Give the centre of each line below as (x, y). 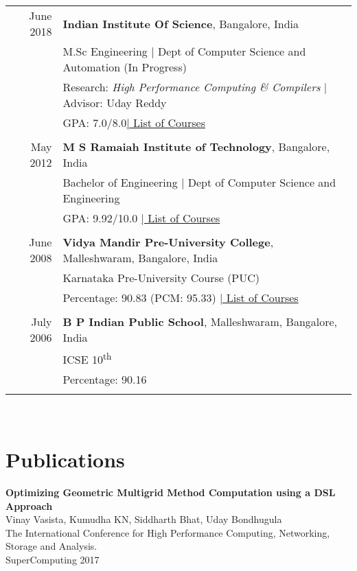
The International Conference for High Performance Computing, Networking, (168, 532)
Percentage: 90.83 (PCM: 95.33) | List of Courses (181, 298)
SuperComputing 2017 (53, 560)
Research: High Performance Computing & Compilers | (195, 87)
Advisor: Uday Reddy (115, 103)
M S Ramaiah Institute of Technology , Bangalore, (196, 147)
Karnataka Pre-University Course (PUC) (161, 278)
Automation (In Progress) (125, 67)
